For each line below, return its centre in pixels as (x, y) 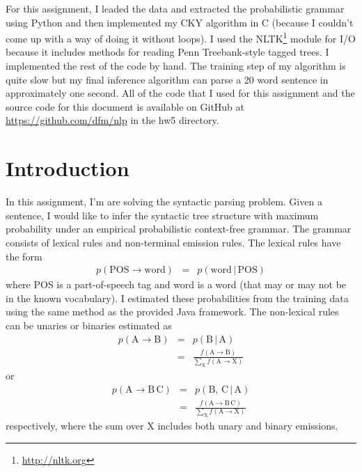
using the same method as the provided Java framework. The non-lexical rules (172, 312)
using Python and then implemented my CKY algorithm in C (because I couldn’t (180, 22)
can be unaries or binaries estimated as (89, 325)
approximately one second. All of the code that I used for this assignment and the (180, 93)
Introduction (68, 168)
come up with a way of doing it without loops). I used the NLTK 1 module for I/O (181, 37)
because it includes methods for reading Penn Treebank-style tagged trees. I (167, 52)
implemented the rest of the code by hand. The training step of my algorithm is (176, 66)
